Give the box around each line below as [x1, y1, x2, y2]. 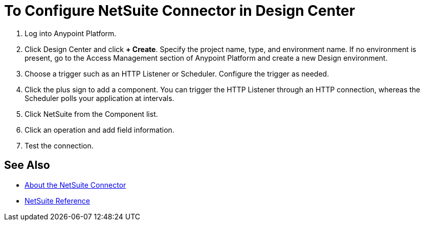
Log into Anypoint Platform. [25, 29, 117, 38]
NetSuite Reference [25, 196, 91, 205]
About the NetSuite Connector [25, 180, 126, 189]
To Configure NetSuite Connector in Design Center [4, 2, 355, 19]
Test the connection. [25, 141, 94, 150]
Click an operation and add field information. [25, 125, 174, 134]
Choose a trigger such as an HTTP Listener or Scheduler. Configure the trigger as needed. [25, 69, 329, 78]
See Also [4, 159, 50, 172]
